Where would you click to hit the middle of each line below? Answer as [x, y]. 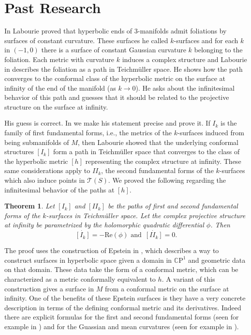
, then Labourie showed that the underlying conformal [158, 142]
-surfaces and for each [206, 40]
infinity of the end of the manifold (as [60, 88]
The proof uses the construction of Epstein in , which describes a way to [112, 250]
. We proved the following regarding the [167, 180]
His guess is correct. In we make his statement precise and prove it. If [107, 123]
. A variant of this [188, 279]
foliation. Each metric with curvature [59, 59]
